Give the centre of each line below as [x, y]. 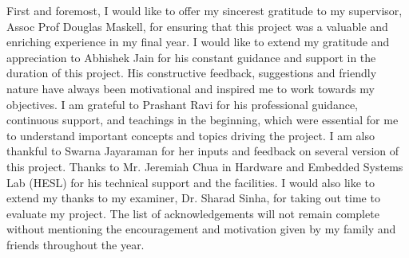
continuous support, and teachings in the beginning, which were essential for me [203, 120]
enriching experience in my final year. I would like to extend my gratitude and [198, 42]
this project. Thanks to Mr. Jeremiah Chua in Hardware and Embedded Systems [205, 166]
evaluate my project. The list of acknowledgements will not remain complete [193, 213]
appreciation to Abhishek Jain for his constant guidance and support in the [191, 57]
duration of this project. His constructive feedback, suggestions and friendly [192, 73]
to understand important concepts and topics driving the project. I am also [191, 135]
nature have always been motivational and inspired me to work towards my [191, 88]
